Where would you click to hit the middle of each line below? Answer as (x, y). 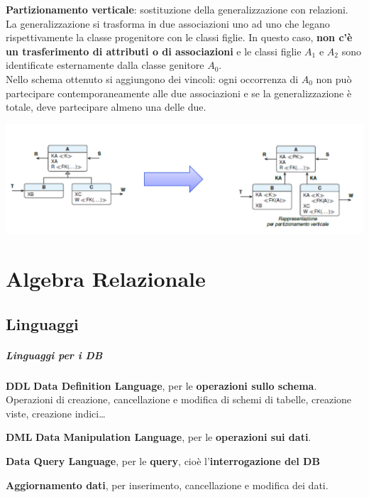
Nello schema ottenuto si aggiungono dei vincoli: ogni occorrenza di (152, 78)
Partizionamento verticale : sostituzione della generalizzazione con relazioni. (177, 9)
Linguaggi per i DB (54, 355)
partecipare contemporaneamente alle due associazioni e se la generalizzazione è (179, 93)
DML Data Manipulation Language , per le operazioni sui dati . (159, 437)
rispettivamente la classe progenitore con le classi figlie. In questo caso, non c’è (179, 37)
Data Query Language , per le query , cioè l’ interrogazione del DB (163, 460)
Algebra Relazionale (106, 279)
